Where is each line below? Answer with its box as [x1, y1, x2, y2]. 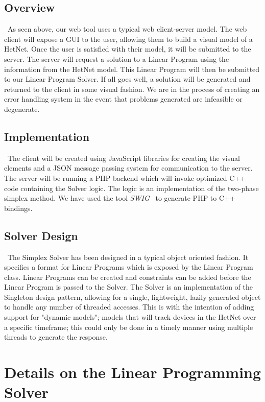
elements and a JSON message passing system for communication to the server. [4, 162, 253, 173]
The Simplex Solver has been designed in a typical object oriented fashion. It [7, 251, 249, 262]
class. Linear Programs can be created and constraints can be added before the [4, 271, 251, 282]
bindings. [4, 202, 33, 213]
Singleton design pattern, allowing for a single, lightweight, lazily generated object [4, 291, 261, 302]
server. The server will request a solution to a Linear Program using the [4, 53, 229, 64]
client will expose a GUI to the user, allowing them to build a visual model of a [4, 33, 253, 44]
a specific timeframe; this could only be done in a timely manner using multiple [4, 321, 253, 332]
